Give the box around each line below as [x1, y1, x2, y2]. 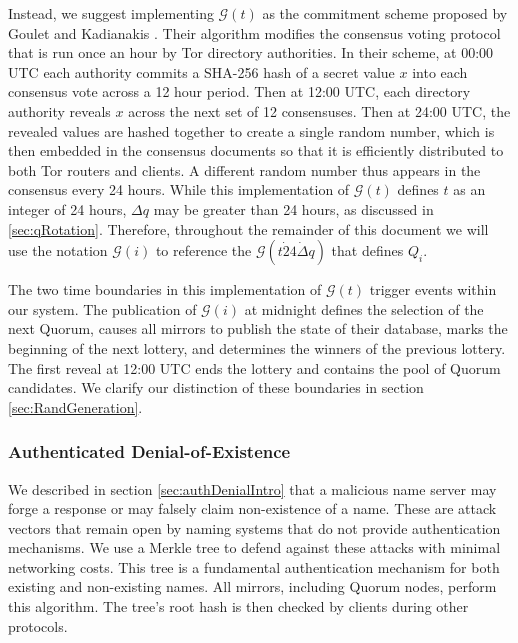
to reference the [155, 240, 252, 261]
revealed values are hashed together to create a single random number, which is [8, 120, 495, 141]
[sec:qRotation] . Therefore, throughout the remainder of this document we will [8, 218, 489, 239]
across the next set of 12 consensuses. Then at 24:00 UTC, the [128, 100, 511, 121]
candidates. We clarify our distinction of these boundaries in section [8, 377, 424, 398]
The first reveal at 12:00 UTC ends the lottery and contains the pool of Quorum [8, 357, 501, 378]
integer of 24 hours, [8, 198, 127, 219]
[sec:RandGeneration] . [8, 396, 143, 417]
